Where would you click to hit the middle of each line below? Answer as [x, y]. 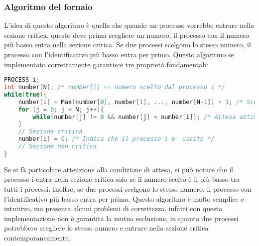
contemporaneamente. [37, 237]
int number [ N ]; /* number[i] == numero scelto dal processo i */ [115, 87]
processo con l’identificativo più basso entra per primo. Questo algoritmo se [119, 54]
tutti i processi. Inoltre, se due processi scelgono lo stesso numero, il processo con [128, 189]
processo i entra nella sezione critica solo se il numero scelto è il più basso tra [122, 179]
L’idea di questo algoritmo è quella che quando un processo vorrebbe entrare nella [129, 25]
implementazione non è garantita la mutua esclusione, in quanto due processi [121, 218]
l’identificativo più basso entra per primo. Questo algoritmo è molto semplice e [124, 198]
